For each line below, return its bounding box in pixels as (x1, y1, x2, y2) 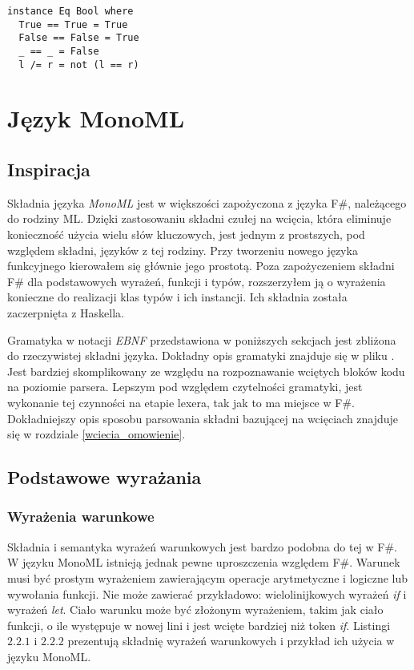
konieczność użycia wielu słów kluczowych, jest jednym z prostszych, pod (7, 226, 365, 243)
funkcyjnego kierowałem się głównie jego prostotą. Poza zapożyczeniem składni (7, 257, 395, 274)
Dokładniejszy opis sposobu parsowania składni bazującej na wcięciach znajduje (7, 410, 399, 426)
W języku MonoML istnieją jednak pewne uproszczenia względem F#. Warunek (7, 554, 400, 571)
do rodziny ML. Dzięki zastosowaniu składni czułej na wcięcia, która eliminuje (7, 210, 392, 227)
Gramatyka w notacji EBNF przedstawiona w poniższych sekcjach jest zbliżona (7, 331, 396, 348)
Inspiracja (7, 157, 90, 182)
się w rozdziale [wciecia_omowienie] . (7, 426, 186, 442)
